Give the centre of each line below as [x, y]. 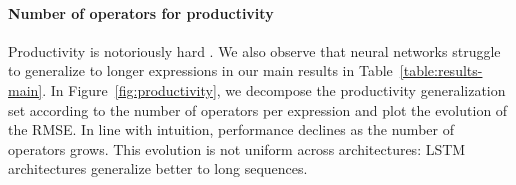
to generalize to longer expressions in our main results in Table [200, 70]
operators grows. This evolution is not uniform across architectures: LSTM [237, 148]
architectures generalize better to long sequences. [158, 168]
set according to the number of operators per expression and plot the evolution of [258, 109]
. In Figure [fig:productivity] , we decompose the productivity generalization [274, 89]
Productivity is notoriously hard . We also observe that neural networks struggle [254, 50]
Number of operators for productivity [141, 12]
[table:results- [441, 70]
